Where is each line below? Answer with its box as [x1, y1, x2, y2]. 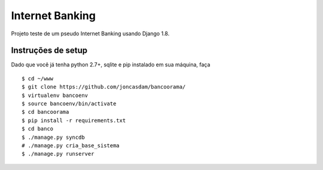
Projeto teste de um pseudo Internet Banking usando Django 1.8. [11, 30, 170, 37]
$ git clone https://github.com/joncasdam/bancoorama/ [22, 84, 186, 90]
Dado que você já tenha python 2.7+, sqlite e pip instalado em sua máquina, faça [11, 61, 211, 68]
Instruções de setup [11, 45, 88, 56]
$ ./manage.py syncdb [22, 133, 85, 141]
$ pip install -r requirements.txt [22, 117, 126, 124]
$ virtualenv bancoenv [22, 92, 89, 99]
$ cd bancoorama [22, 108, 69, 116]
